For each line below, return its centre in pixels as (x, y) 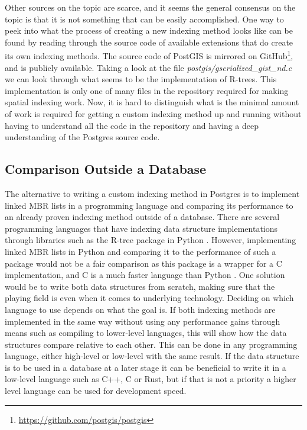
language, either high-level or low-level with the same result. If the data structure (152, 356)
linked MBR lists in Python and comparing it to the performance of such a (141, 251)
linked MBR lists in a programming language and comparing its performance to (149, 205)
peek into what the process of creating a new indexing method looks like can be (149, 30)
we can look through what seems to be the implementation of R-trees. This (141, 79)
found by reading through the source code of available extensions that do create (149, 42)
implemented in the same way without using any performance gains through (143, 321)
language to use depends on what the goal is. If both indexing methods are (140, 309)
